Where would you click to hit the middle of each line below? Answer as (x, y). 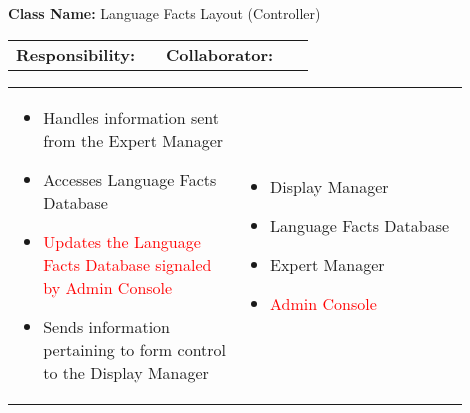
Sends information (107, 326)
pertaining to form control (135, 349)
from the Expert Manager (133, 140)
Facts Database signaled (127, 264)
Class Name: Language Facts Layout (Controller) (164, 13)
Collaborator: (220, 54)
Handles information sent (131, 117)
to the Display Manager (126, 372)
